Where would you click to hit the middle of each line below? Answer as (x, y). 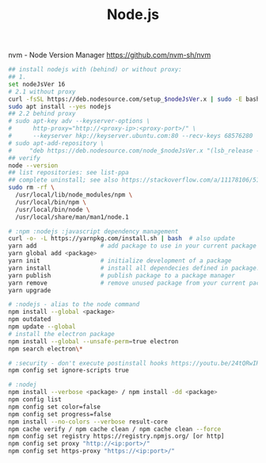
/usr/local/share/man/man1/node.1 (72, 217)
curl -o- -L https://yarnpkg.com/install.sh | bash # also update (122, 239)
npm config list (35, 400)
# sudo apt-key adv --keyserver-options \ (79, 121)
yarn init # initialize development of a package (120, 261)
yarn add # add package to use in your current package (133, 246)
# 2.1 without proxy (42, 92)
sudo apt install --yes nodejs (60, 106)
